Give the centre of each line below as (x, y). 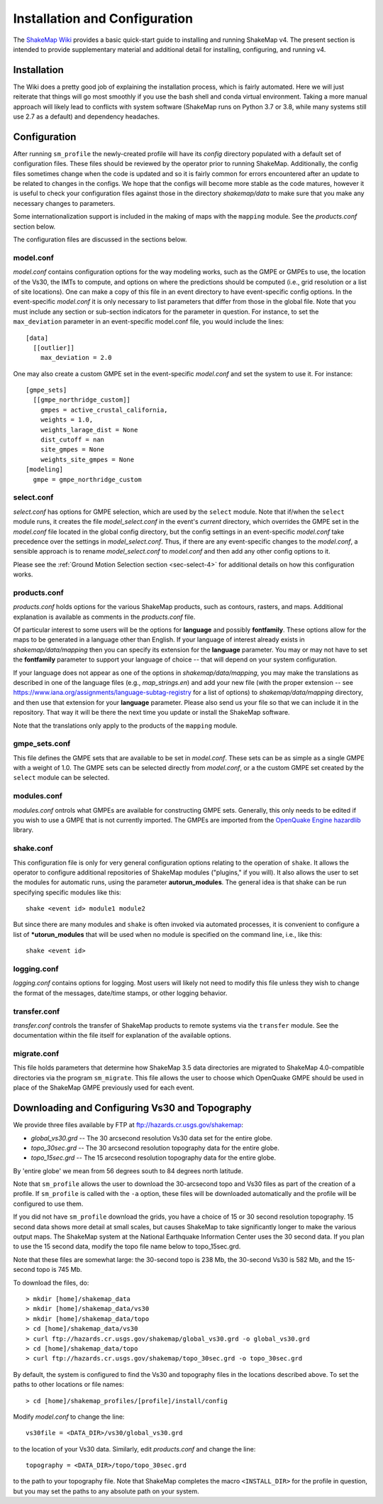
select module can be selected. (61, 778)
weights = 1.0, (67, 420)
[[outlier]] (54, 347)
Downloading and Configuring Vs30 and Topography (132, 1108)
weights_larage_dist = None (89, 430)
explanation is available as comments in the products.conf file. (104, 617)
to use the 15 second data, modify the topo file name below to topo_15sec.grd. (127, 1246)
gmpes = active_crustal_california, (104, 410)
